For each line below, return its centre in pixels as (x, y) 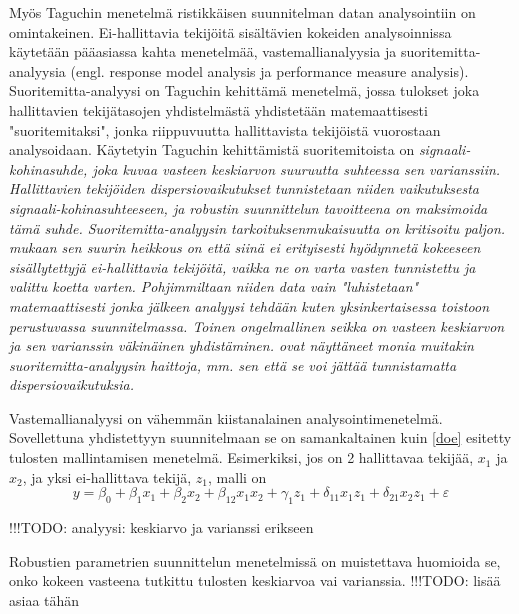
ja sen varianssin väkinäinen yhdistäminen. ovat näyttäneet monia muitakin (241, 345)
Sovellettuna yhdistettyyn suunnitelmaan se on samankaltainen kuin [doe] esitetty (260, 437)
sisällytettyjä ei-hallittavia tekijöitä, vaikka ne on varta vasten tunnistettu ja (242, 266)
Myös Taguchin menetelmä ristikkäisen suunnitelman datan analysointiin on (242, 12)
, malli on (237, 476)
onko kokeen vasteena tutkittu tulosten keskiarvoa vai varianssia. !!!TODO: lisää (255, 580)
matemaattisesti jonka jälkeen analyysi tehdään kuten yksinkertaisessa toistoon (249, 305)
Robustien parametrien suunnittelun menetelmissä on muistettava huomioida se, (255, 560)
